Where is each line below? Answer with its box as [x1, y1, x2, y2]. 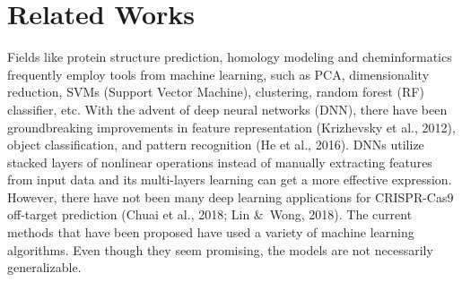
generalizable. [7, 258, 82, 277]
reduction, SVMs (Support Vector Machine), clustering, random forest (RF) [7, 82, 424, 101]
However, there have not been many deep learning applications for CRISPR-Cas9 [7, 187, 454, 206]
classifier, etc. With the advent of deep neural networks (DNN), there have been [7, 99, 448, 118]
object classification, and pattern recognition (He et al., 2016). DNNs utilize [7, 135, 424, 154]
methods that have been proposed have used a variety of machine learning [7, 223, 414, 242]
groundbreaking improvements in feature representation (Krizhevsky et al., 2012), [7, 117, 456, 136]
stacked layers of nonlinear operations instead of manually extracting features [7, 152, 432, 171]
